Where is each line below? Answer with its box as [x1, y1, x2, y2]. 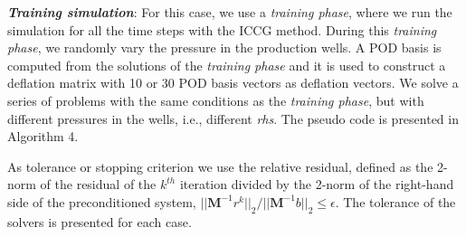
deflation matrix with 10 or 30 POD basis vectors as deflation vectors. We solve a [7, 73, 459, 92]
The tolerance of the [343, 192, 456, 211]
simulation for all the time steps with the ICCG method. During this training [7, 20, 437, 39]
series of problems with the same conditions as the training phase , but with [7, 90, 424, 109]
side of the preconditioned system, [7, 192, 196, 211]
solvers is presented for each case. [7, 212, 192, 231]
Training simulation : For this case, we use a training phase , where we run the [7, 3, 452, 21]
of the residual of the [40, 175, 157, 194]
